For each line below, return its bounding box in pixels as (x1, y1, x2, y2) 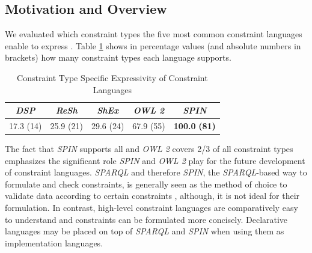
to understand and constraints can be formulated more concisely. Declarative (5, 213, 288, 225)
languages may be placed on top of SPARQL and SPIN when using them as (5, 225, 284, 237)
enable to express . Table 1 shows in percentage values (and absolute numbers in (5, 39, 301, 52)
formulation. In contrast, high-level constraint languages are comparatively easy (5, 201, 298, 214)
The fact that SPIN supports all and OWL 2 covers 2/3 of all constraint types (5, 142, 293, 155)
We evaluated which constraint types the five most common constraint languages (5, 28, 302, 40)
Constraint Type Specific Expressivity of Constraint (17, 71, 208, 84)
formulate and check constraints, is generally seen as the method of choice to (5, 177, 287, 190)
